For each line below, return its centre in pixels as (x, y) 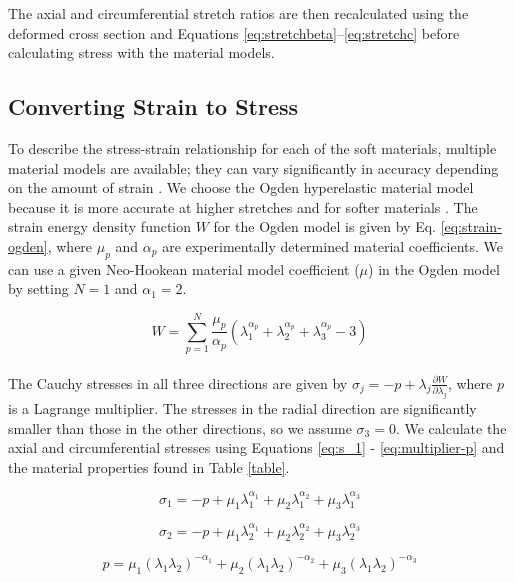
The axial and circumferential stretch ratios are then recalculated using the (238, 13)
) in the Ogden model (434, 268)
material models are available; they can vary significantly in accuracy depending (253, 167)
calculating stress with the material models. (141, 52)
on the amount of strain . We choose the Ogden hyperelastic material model (241, 187)
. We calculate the (451, 427)
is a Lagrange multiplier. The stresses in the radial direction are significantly (242, 407)
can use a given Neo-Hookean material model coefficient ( (184, 268)
